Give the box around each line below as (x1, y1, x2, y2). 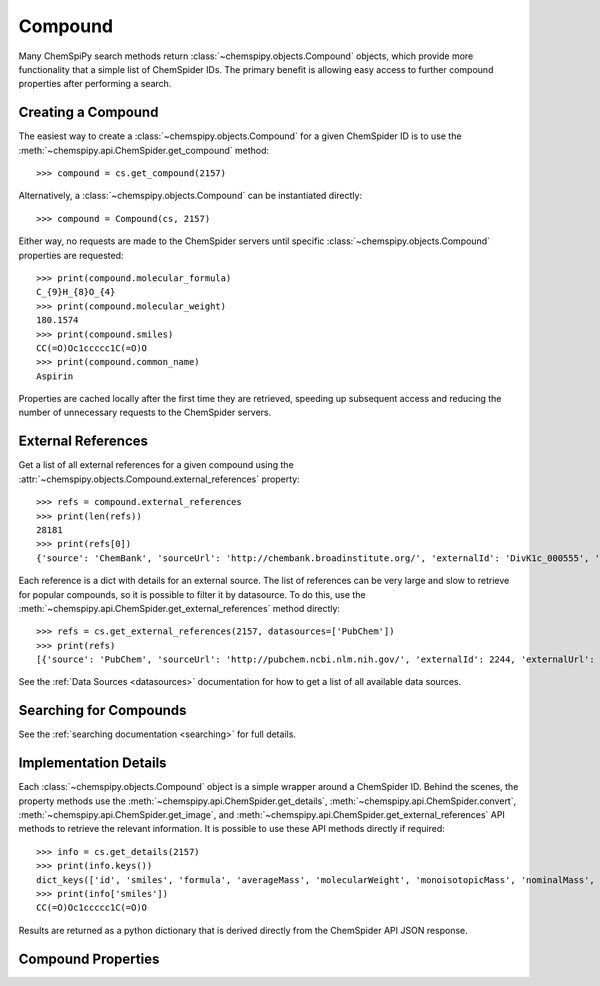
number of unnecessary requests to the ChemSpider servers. (18, 406, 272, 419)
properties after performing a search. (18, 78, 172, 90)
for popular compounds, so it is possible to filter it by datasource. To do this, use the (18, 588, 366, 600)
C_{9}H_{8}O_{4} (36, 286, 116, 298)
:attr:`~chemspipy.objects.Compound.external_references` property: (18, 473, 300, 485)
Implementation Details (18, 755, 167, 772)
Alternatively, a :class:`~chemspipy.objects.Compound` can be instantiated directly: (18, 190, 363, 202)
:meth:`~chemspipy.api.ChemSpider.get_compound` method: (18, 144, 270, 156)
